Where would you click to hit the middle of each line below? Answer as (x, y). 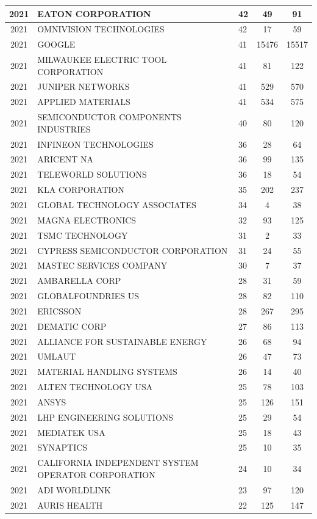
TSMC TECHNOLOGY (83, 235)
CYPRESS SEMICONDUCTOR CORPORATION (133, 250)
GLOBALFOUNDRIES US (88, 296)
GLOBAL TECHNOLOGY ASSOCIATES (117, 204)
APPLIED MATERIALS (84, 102)
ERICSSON (59, 310)
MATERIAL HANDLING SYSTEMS (107, 372)
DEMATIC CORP (72, 326)
